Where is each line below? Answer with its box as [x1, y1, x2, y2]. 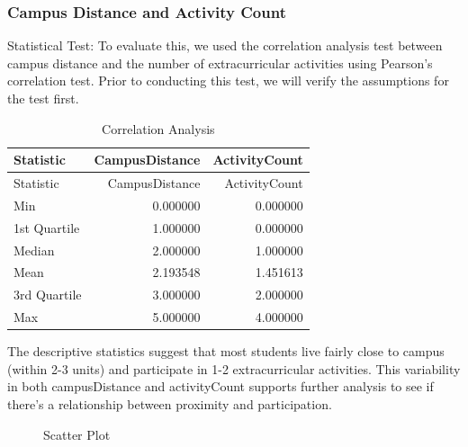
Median [13, 240, 55, 259]
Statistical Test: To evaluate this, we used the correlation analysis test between [7, 36, 443, 55]
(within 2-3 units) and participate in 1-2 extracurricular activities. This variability [7, 359, 461, 378]
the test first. [7, 89, 79, 107]
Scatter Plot [43, 425, 111, 443]
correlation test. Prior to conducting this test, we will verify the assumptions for [7, 71, 449, 90]
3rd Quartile [13, 285, 82, 304]
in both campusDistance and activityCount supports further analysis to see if [7, 377, 434, 396]
